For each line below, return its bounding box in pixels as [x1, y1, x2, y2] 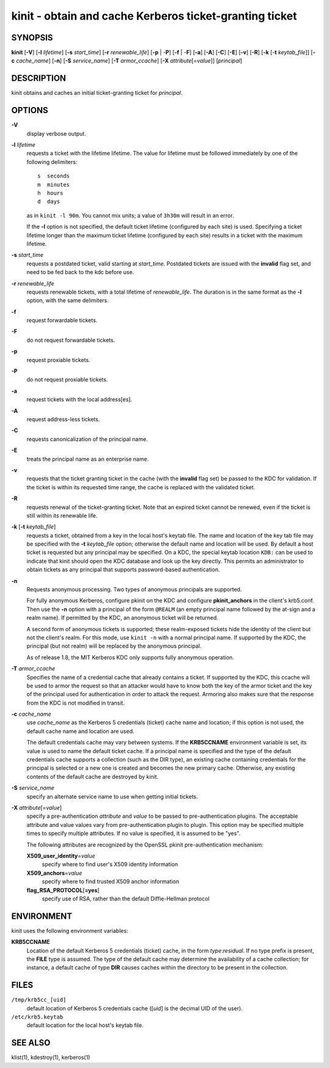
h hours [37, 190, 64, 196]
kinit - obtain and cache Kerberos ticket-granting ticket [11, 9, 298, 23]
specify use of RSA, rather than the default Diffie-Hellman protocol [42, 895, 210, 902]
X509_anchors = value [26, 869, 82, 877]
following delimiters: [26, 158, 78, 165]
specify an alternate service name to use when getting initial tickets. [26, 793, 199, 800]
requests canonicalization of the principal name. [26, 435, 148, 443]
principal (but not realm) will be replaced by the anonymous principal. [26, 642, 202, 650]
